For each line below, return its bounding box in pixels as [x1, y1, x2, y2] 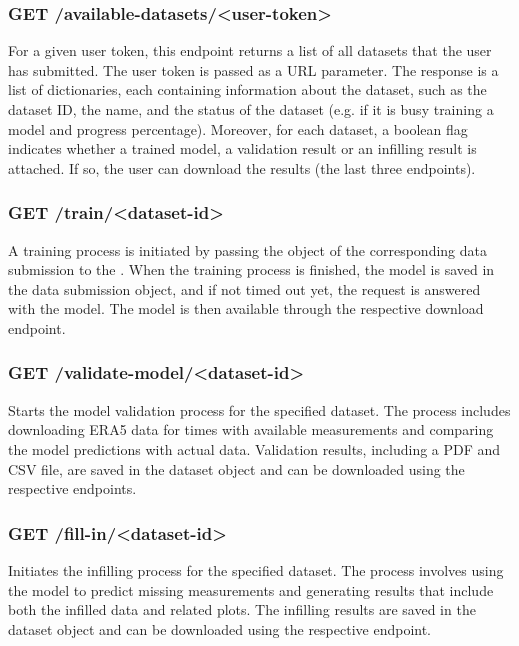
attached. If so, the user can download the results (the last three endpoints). [8, 157, 476, 178]
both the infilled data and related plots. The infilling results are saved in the [8, 599, 476, 620]
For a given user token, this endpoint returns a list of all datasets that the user [8, 40, 492, 61]
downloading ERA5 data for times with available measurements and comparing [8, 419, 494, 440]
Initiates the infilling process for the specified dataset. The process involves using [8, 559, 504, 580]
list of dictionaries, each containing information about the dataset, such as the [8, 79, 487, 100]
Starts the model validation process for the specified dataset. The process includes [8, 399, 511, 420]
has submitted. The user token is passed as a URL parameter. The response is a [8, 59, 499, 80]
